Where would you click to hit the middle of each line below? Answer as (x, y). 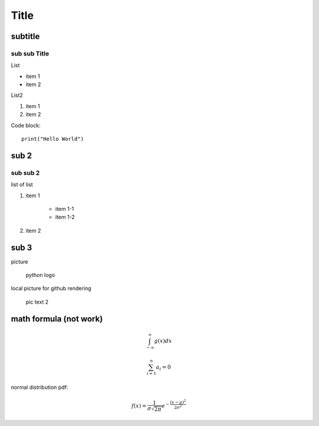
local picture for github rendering (51, 288)
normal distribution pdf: (40, 388)
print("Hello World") (53, 139)
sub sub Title (30, 53)
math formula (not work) (57, 319)
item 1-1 (65, 209)
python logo (40, 275)
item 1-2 (65, 217)
